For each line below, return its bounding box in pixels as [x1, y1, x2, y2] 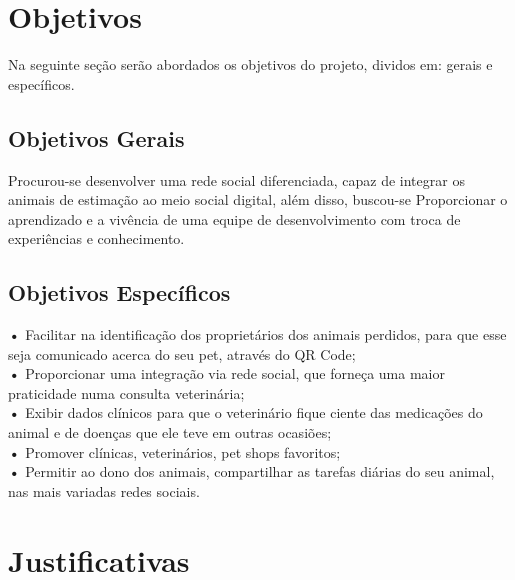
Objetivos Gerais [8, 122, 185, 153]
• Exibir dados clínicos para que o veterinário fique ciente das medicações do [8, 402, 483, 423]
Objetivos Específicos [8, 277, 231, 308]
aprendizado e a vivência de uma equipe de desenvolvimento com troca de [8, 208, 461, 229]
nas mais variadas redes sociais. [8, 480, 200, 501]
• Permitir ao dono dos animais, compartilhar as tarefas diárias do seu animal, [8, 461, 495, 482]
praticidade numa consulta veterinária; [8, 382, 245, 403]
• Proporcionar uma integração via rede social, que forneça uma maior [8, 363, 445, 384]
